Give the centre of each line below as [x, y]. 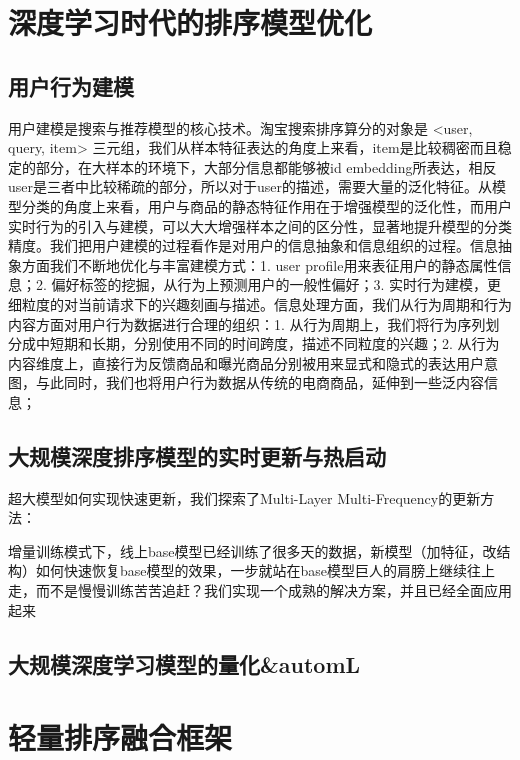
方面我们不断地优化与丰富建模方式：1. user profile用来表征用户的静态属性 [259, 264]
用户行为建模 [71, 85]
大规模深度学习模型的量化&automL [184, 663]
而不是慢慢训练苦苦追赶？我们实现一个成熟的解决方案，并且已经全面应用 [273, 590]
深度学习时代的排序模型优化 [190, 22]
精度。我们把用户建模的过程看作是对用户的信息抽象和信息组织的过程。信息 [253, 245]
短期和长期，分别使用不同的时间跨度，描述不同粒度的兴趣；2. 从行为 [274, 343]
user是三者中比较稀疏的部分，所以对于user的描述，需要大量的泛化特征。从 [250, 186]
